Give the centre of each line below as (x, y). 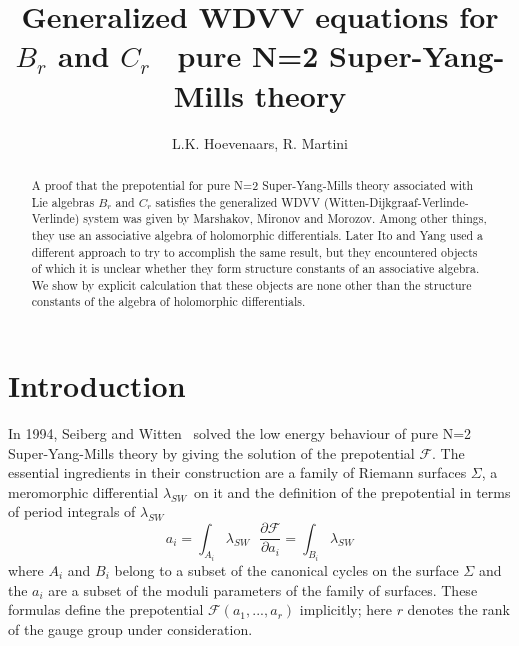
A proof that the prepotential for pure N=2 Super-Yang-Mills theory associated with (252, 184)
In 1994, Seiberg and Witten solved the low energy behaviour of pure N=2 (240, 433)
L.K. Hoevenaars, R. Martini (260, 142)
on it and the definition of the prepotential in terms (352, 491)
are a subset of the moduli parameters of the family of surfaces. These (263, 589)
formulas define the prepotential (106, 609)
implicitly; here (345, 609)
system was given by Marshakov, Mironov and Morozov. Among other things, (285, 218)
